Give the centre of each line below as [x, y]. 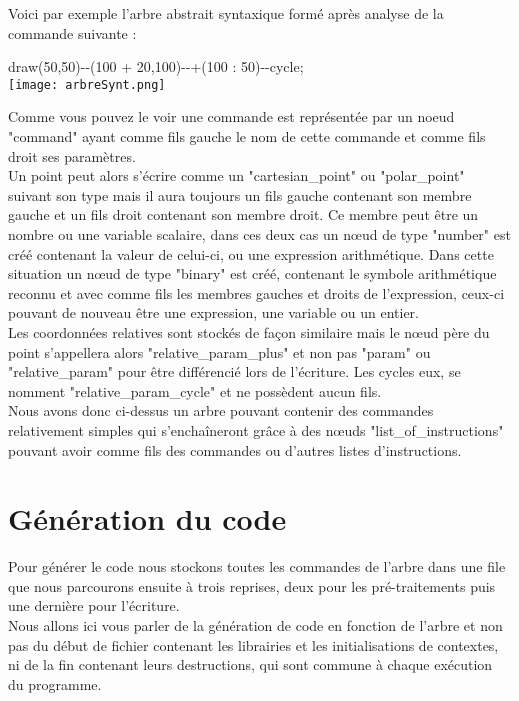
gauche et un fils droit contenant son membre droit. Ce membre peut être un [243, 214]
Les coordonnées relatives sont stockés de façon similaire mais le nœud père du [249, 331]
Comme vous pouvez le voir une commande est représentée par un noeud [231, 116]
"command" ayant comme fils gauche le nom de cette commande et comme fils [247, 136]
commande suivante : [72, 32]
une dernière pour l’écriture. [94, 605]
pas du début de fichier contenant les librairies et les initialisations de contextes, [253, 644]
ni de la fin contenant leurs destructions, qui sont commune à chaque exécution [250, 664]
